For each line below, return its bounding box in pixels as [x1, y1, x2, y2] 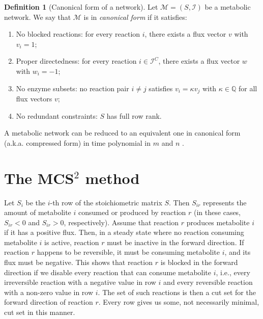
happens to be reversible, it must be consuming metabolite [37, 247, 220, 257]
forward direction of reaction [4, 297, 93, 307]
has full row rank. [106, 110, 162, 121]
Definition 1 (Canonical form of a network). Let [4, 2, 158, 12]
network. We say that [4, 11, 71, 22]
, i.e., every [216, 267, 250, 277]
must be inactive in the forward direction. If [107, 236, 244, 247]
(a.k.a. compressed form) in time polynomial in [4, 137, 151, 148]
